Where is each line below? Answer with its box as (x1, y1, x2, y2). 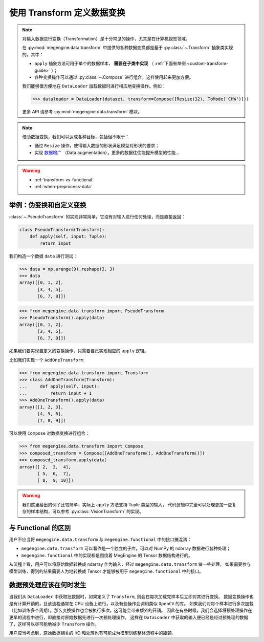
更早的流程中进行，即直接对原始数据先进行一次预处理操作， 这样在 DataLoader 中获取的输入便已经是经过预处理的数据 (9, 614, 249, 620)
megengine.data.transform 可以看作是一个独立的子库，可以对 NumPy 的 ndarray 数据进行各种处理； (21, 545, 231, 552)
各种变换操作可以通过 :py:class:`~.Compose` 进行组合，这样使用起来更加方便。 (34, 74, 194, 80)
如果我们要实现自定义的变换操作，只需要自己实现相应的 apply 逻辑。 (9, 348, 149, 354)
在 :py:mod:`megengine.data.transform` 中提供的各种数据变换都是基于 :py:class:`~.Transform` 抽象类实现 (22, 44, 233, 51)
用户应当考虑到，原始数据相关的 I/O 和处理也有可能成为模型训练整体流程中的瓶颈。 (9, 630, 176, 636)
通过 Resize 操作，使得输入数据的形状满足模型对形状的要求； (34, 143, 160, 149)
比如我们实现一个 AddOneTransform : (9, 357, 85, 363)
